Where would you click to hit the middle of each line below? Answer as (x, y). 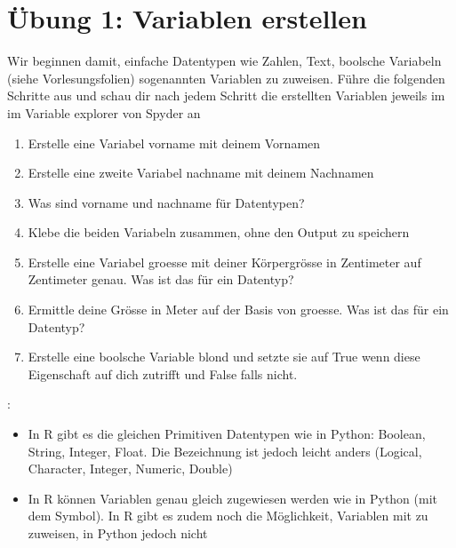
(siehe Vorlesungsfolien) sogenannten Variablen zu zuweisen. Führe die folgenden (226, 78)
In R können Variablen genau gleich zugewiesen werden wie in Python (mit (233, 498)
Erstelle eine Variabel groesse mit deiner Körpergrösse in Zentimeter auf (224, 262)
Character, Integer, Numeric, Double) (130, 469)
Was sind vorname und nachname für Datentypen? (166, 202)
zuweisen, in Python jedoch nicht (118, 533)
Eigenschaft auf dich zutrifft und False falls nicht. (163, 373)
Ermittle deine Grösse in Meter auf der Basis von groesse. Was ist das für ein (238, 310)
